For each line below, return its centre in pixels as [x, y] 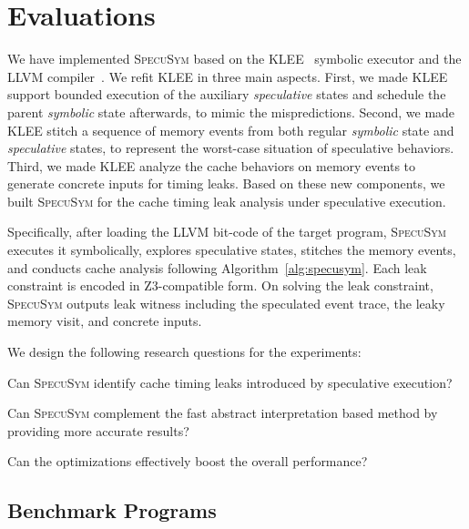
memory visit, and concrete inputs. [105, 321]
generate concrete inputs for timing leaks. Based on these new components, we [226, 183]
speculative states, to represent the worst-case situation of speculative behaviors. [231, 148]
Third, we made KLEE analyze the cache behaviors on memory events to [212, 165]
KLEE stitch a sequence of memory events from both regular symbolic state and [231, 130]
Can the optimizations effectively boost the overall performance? [188, 461]
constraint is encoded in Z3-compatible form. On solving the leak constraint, [220, 285]
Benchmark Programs [112, 510]
